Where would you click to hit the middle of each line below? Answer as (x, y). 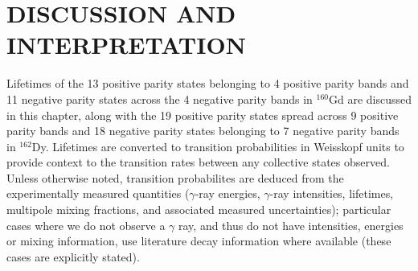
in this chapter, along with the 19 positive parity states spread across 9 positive (203, 115)
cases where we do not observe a (86, 225)
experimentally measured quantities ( (98, 193)
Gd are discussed (370, 99)
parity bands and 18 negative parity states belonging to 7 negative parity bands (203, 131)
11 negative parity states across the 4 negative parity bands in (160, 99)
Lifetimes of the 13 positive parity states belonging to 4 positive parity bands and (208, 83)
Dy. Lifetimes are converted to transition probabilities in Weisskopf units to (218, 146)
